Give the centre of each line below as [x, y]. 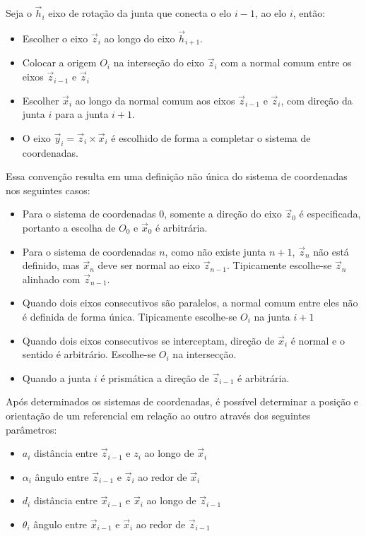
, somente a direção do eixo [223, 214]
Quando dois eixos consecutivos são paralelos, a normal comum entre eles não [190, 303]
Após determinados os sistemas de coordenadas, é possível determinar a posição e [182, 401]
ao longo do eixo [140, 38]
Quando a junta [57, 377]
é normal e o [318, 340]
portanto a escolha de [69, 228]
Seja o [19, 13]
